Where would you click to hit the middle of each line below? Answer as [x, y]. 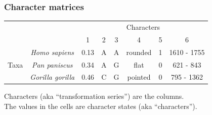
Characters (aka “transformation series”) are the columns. [94, 96]
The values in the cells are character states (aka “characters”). [101, 106]
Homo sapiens [52, 52]
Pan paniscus [52, 64]
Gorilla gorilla [52, 77]
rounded [139, 52]
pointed [139, 77]
